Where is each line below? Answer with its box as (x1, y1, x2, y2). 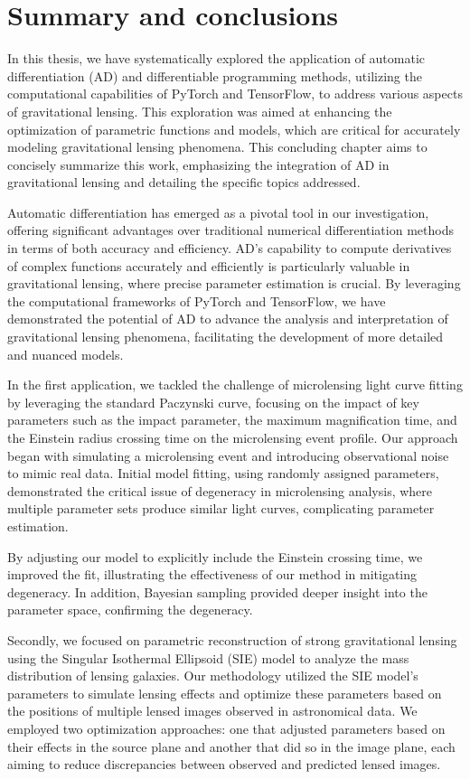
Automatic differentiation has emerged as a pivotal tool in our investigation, (7, 202, 429, 221)
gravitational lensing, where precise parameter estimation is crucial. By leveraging (7, 274, 461, 293)
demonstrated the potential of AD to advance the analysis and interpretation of (7, 309, 448, 328)
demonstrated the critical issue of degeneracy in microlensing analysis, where (7, 481, 433, 500)
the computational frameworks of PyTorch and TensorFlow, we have (7, 291, 386, 310)
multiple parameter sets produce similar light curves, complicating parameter (7, 499, 435, 518)
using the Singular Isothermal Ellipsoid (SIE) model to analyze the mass (7, 648, 409, 667)
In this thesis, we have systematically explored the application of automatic (7, 49, 426, 68)
